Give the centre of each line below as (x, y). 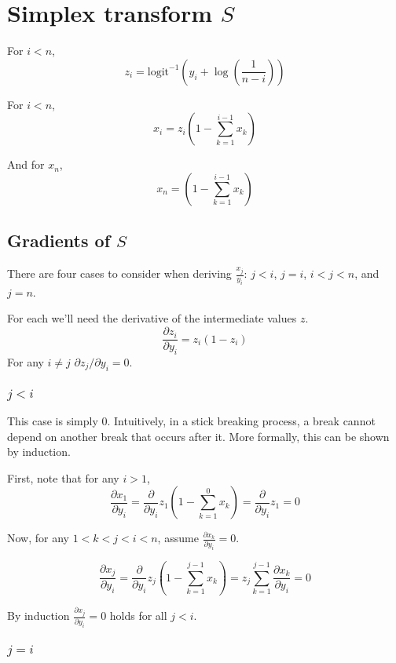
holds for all (138, 616)
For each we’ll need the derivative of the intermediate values (152, 318)
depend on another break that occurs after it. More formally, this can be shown (198, 436)
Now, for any (38, 538)
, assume (178, 538)
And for (26, 164)
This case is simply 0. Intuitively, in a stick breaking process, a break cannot (191, 421)
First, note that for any (63, 477)
